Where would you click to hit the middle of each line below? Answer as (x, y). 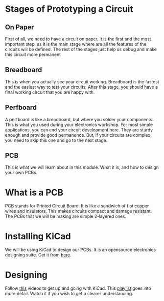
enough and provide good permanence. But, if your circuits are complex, (78, 135)
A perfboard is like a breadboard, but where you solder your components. (79, 119)
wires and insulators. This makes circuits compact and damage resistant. (79, 211)
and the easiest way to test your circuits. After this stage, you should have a (82, 87)
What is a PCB (34, 192)
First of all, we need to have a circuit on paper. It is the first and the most (78, 39)
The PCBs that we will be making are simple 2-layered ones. (66, 216)
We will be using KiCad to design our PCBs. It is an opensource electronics (81, 250)
